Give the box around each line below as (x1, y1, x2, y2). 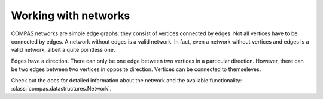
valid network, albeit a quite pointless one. (11, 47, 115, 54)
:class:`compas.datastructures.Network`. (11, 85, 112, 92)
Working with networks (11, 9, 130, 22)
